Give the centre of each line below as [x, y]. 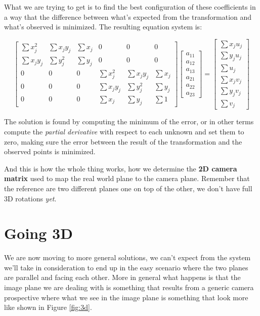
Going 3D [38, 233]
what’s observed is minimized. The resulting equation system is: [103, 27]
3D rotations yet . [30, 198]
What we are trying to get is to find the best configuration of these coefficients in [130, 7]
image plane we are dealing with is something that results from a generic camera [129, 287]
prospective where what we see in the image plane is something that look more [126, 297]
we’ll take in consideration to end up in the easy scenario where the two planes [126, 267]
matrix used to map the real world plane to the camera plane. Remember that [127, 178]
